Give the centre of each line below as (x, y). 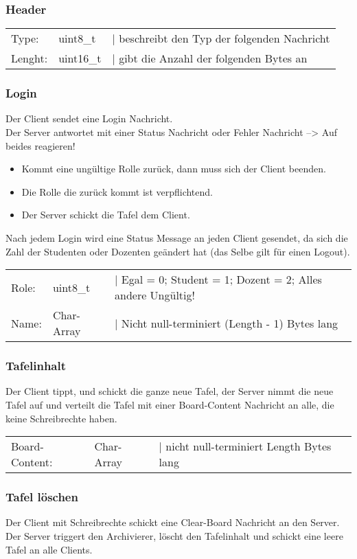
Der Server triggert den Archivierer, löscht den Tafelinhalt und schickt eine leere (174, 536)
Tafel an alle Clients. (49, 549)
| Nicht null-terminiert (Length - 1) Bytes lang (226, 323)
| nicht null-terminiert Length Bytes (245, 446)
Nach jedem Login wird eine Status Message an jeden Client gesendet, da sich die (177, 238)
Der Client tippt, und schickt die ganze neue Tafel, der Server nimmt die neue (170, 391)
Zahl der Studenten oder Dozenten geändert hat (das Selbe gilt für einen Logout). (178, 251)
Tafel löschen (42, 497)
